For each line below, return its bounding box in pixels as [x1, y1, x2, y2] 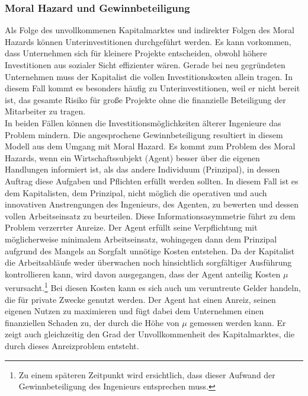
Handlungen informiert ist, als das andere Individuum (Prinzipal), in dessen [5, 163, 280, 175]
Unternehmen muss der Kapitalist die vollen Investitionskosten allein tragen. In [5, 70, 293, 82]
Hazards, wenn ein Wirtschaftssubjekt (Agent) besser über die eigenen [5, 151, 260, 164]
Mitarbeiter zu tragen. [5, 105, 86, 117]
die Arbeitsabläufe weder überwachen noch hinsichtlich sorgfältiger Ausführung [5, 256, 292, 269]
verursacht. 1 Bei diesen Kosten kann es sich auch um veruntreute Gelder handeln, [5, 280, 301, 293]
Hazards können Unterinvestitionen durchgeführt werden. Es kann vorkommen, [5, 35, 291, 47]
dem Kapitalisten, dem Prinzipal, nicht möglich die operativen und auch [5, 186, 267, 199]
